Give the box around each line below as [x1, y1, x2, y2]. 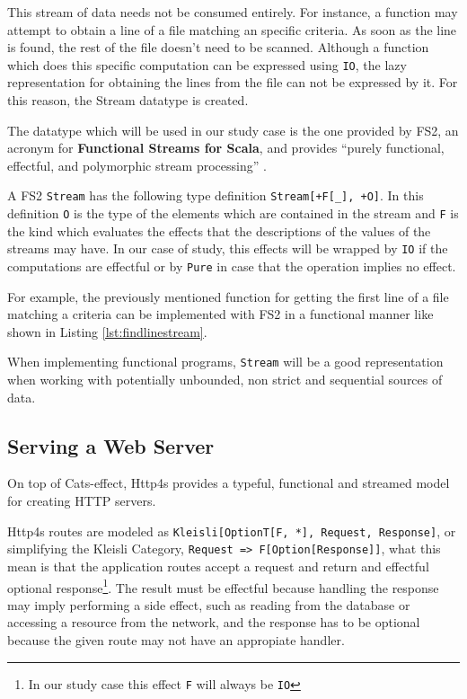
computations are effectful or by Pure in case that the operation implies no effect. [7, 256, 456, 275]
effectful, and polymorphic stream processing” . [7, 155, 267, 174]
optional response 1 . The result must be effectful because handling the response [7, 575, 439, 597]
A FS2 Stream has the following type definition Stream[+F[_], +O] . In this [7, 186, 424, 205]
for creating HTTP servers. [7, 491, 156, 510]
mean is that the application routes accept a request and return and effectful [7, 556, 429, 575]
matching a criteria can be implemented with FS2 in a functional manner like [7, 305, 434, 323]
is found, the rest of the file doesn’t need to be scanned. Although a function [7, 38, 429, 57]
